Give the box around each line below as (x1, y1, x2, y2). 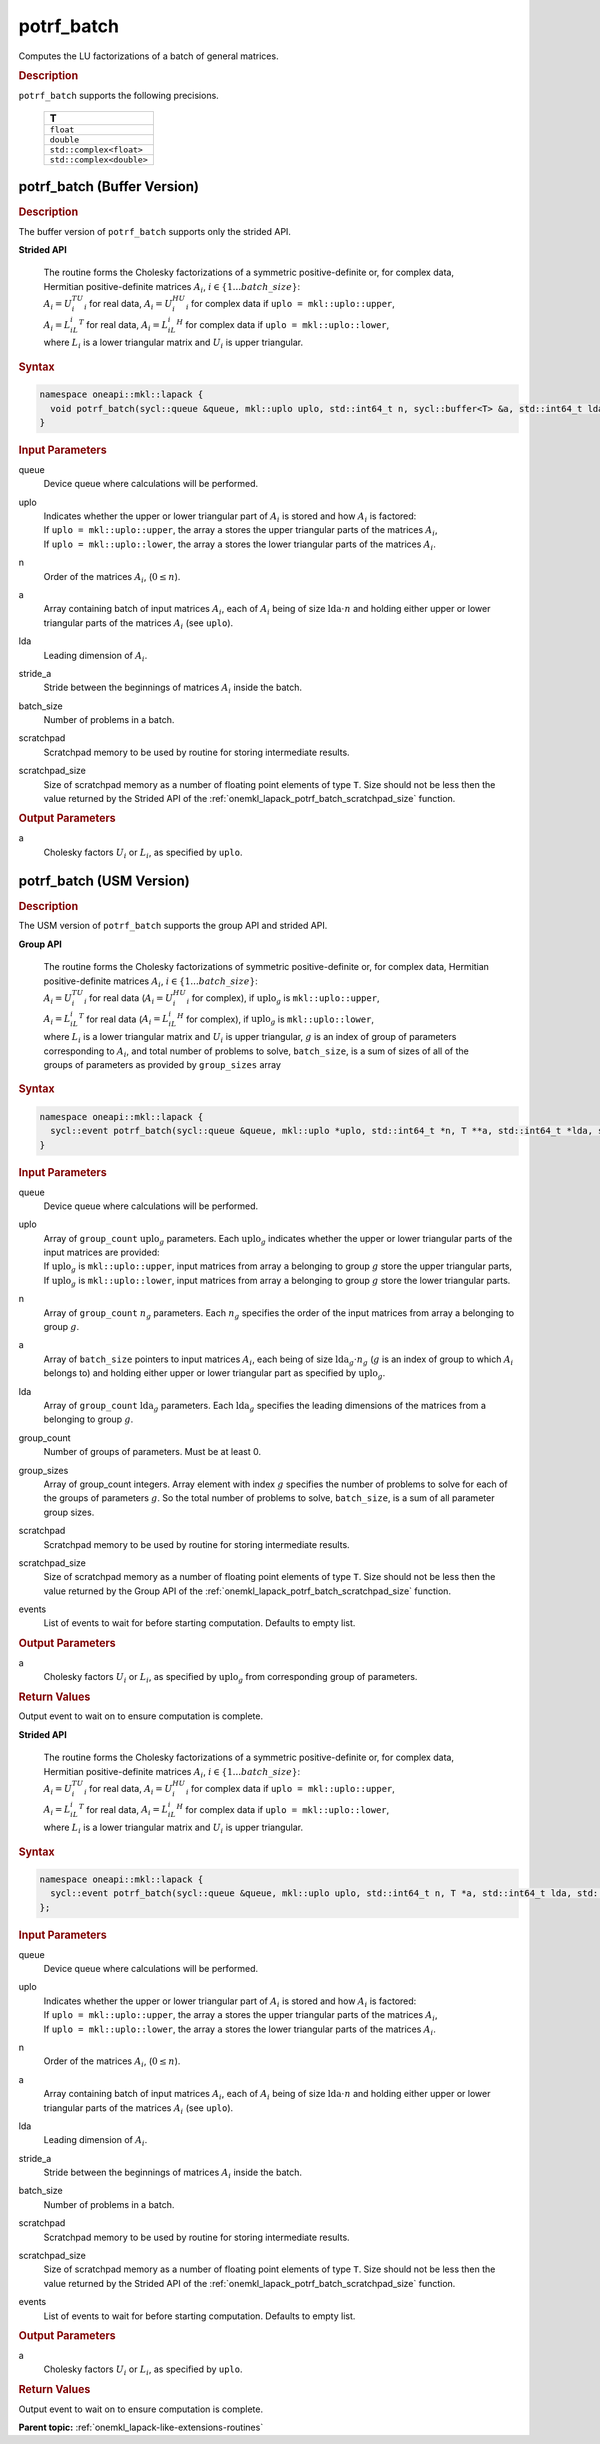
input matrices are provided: (43, 1246, 160, 1259)
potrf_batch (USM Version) (18, 872, 190, 889)
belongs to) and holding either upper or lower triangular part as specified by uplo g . (43, 1367, 386, 1381)
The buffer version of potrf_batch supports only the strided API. (18, 225, 292, 237)
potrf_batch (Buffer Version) (18, 178, 200, 195)
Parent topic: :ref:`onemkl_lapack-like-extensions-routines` (18, 2421, 264, 2433)
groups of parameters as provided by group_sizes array (43, 1059, 282, 1071)
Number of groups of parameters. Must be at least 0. (43, 1446, 262, 1458)
